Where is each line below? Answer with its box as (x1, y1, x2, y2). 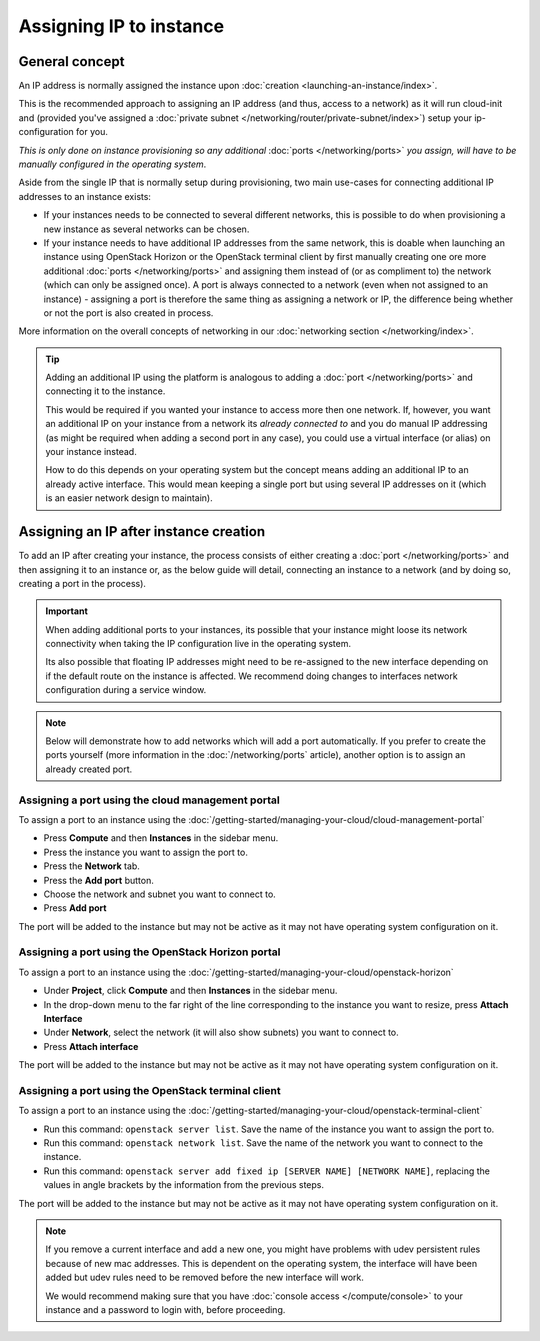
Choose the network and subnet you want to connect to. (43, 888, 277, 900)
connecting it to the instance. (45, 385, 166, 397)
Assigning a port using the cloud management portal (18, 793, 280, 807)
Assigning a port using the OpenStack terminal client (18, 1083, 281, 1097)
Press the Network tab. (43, 860, 140, 872)
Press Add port (43, 902, 107, 914)
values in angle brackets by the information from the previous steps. (43, 1179, 325, 1191)
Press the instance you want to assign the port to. (43, 846, 249, 858)
